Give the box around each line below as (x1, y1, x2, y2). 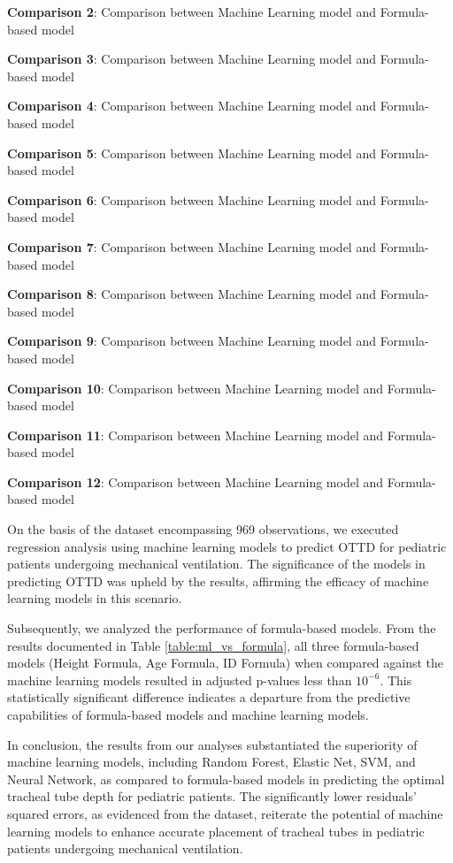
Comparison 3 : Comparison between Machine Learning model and (7, 50, 376, 68)
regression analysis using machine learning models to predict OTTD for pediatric (7, 537, 447, 555)
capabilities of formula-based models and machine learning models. (7, 706, 369, 723)
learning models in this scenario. (7, 589, 182, 607)
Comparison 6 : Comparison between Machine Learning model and (7, 190, 376, 209)
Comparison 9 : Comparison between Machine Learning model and (7, 332, 376, 350)
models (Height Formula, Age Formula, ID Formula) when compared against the (7, 653, 444, 672)
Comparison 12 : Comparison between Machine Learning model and (7, 472, 384, 491)
